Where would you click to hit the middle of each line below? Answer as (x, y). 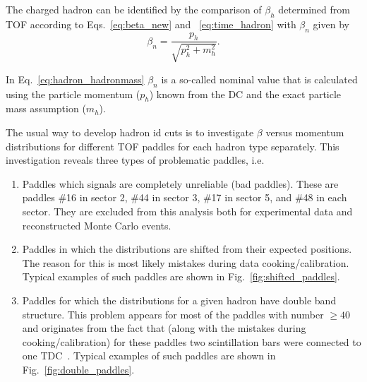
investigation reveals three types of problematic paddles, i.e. (135, 160)
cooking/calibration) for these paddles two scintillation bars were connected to (192, 341)
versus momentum (305, 132)
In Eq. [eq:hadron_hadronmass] (75, 79)
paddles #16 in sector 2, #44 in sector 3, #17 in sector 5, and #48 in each (185, 197)
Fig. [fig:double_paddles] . (78, 369)
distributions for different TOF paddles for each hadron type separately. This (173, 146)
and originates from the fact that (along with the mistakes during (164, 328)
